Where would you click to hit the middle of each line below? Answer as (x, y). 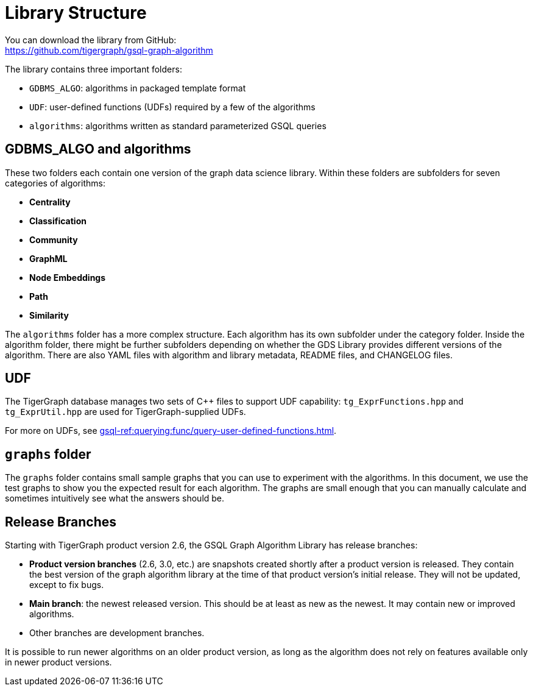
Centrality (50, 202)
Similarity (49, 315)
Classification (58, 221)
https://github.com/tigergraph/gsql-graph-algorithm (109, 50)
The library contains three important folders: (94, 69)
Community (54, 239)
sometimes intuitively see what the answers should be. (115, 498)
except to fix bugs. (67, 585)
